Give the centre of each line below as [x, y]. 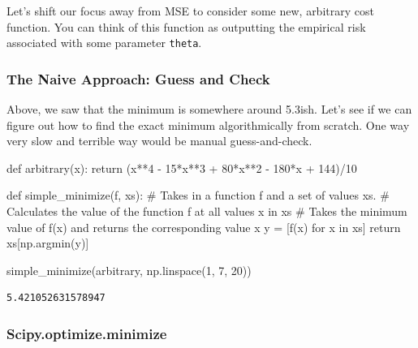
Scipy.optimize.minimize [87, 333]
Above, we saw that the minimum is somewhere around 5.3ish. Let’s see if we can [209, 109]
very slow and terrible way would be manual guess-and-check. [159, 141]
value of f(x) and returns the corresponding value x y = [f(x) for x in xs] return [204, 227]
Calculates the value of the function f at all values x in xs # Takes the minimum [207, 211]
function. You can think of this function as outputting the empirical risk [186, 26]
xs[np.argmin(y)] [48, 243]
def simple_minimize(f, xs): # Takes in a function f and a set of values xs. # [198, 195]
